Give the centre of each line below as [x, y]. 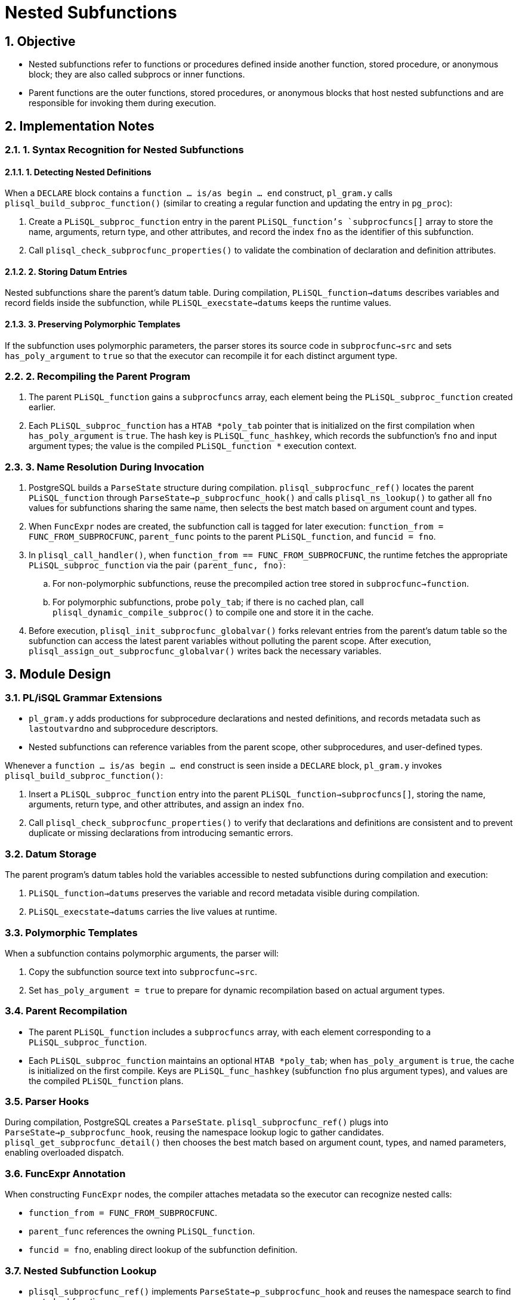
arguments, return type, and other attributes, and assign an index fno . [166, 804]
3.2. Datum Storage [51, 854]
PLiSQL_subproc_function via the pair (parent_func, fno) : [157, 565]
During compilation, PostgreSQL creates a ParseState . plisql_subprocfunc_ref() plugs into [197, 1122]
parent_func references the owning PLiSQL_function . [142, 1231]
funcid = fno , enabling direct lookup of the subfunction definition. [163, 1250]
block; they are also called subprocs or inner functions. [137, 75]
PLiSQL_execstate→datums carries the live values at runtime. [153, 912]
